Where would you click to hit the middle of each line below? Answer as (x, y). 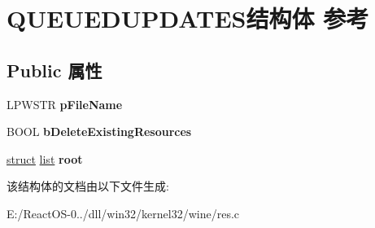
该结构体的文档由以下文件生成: (88, 186)
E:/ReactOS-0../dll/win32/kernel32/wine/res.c (123, 213)
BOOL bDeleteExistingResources (99, 132)
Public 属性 (55, 70)
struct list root (45, 158)
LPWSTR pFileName (65, 104)
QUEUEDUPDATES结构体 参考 (188, 18)
